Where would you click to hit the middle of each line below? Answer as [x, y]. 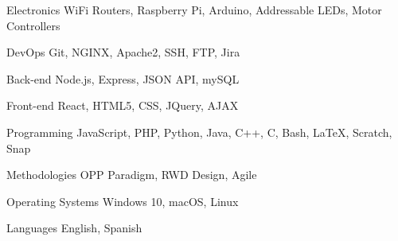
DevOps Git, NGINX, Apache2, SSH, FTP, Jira [123, 52]
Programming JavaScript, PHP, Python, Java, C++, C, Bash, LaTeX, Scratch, [199, 132]
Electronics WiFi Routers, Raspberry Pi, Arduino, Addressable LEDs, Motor [194, 10]
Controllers [33, 25]
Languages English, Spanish [74, 228]
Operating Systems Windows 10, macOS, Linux [123, 201]
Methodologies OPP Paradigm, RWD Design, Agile [132, 175]
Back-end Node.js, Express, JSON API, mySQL [123, 78]
